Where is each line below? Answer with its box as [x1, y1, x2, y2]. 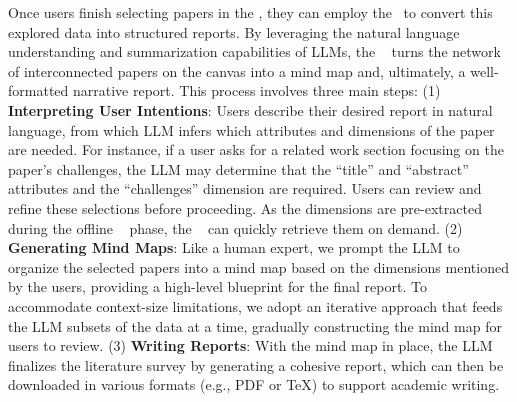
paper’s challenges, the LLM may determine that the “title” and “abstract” [8, 158, 469, 179]
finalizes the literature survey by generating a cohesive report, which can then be [8, 354, 504, 375]
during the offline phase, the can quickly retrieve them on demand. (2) [8, 217, 463, 238]
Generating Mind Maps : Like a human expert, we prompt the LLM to [8, 237, 460, 258]
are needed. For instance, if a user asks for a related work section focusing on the [8, 139, 504, 160]
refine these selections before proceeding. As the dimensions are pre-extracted [8, 197, 482, 218]
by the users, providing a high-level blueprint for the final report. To [8, 276, 427, 297]
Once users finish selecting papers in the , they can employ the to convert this [8, 2, 493, 22]
